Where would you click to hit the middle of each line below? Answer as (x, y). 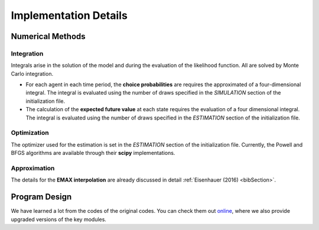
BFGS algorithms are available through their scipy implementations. (93, 153)
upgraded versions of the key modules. (58, 219)
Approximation (33, 168)
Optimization (30, 133)
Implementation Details (69, 15)
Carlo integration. (32, 73)
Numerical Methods (48, 36)
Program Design (41, 197)
